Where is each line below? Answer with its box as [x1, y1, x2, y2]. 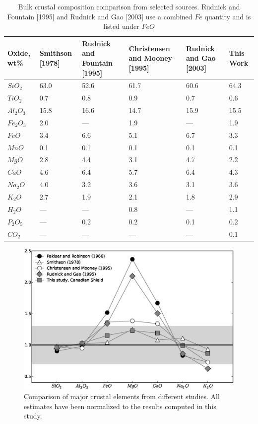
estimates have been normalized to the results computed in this [24, 401, 216, 411]
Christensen [129, 43, 170, 53]
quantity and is [204, 11, 251, 21]
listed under [103, 21, 139, 31]
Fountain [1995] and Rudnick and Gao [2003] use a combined [7, 11, 193, 21]
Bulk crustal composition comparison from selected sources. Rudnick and [18, 1, 240, 11]
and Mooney [129, 53, 173, 63]
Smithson [39, 48, 72, 58]
